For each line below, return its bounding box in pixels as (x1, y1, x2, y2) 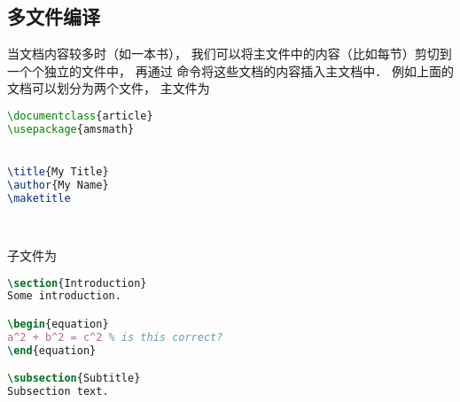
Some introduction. (7, 290, 121, 303)
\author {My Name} (7, 178, 109, 191)
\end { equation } (7, 344, 97, 357)
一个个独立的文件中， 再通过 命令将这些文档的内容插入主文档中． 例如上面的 (7, 61, 454, 80)
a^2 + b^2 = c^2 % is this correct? (7, 330, 223, 344)
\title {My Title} (7, 166, 109, 179)
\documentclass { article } (7, 109, 153, 122)
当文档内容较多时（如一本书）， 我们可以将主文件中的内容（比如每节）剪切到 (7, 44, 452, 63)
